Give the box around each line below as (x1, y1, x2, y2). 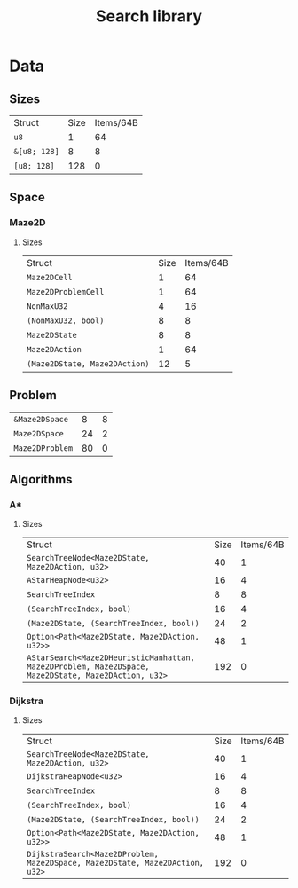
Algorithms (9, 472, 73, 487)
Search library (96, 6, 202, 27)
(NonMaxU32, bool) (26, 315, 105, 326)
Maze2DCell (26, 272, 73, 282)
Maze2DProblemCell (26, 287, 105, 296)
